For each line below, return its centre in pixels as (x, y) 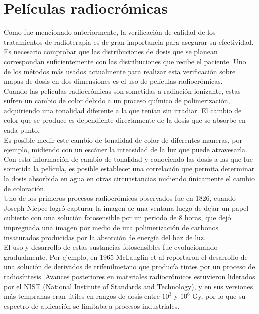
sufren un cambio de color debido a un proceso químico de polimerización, (117, 100)
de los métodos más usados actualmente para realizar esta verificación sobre (120, 71)
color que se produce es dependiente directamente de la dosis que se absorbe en (125, 120)
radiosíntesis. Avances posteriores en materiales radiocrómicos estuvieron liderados (129, 276)
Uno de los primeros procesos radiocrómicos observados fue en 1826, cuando (120, 198)
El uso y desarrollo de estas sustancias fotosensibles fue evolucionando (111, 247)
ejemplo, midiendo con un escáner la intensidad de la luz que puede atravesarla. (126, 149)
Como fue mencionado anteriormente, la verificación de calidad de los (110, 32)
